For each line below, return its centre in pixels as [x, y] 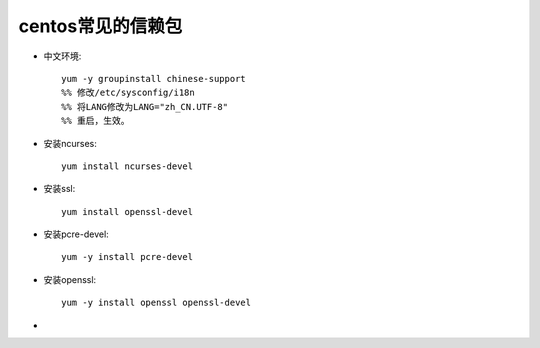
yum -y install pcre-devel [127, 257]
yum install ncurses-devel [127, 166]
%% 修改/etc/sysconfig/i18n [128, 93]
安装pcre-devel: [76, 234]
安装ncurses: [70, 143]
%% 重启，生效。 [95, 121]
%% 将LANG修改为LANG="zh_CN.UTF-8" [145, 106]
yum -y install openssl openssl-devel [156, 303]
